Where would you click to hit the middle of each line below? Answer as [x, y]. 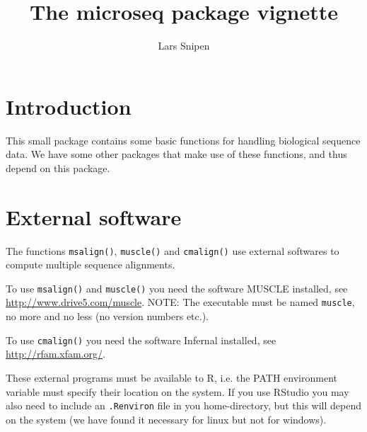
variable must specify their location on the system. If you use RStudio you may [177, 391]
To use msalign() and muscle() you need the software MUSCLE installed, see [177, 288]
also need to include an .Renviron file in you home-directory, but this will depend [183, 405]
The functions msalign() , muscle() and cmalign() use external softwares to [173, 250]
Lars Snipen [184, 46]
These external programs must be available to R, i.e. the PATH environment [171, 377]
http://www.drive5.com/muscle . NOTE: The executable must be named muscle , [180, 302]
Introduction [69, 106]
